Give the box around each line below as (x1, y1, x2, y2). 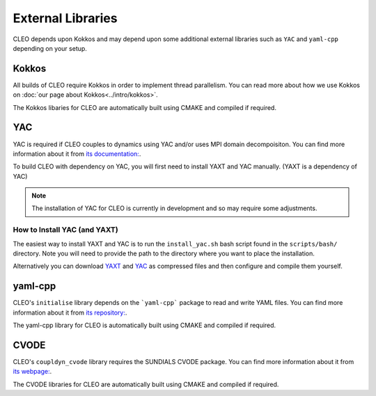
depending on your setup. (13, 44, 87, 52)
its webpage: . (13, 367, 52, 376)
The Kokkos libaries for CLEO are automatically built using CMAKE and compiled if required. (13, 103, 276, 111)
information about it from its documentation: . (13, 150, 141, 158)
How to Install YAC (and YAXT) (13, 225, 118, 235)
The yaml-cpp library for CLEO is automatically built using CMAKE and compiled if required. (13, 321, 276, 330)
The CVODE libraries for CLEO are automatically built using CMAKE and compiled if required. (13, 380, 279, 388)
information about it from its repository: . (13, 308, 127, 317)
